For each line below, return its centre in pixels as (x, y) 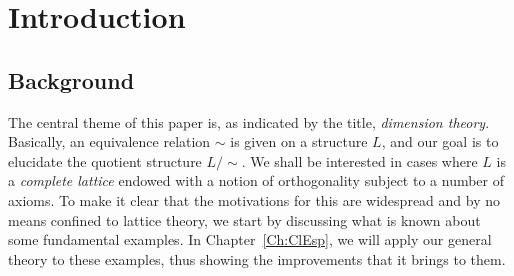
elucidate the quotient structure (105, 160)
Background (71, 79)
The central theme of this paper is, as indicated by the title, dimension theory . (249, 121)
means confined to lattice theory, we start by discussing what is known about (244, 219)
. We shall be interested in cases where (359, 160)
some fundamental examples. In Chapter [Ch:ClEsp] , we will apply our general (250, 239)
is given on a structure (299, 141)
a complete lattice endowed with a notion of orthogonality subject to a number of (256, 180)
